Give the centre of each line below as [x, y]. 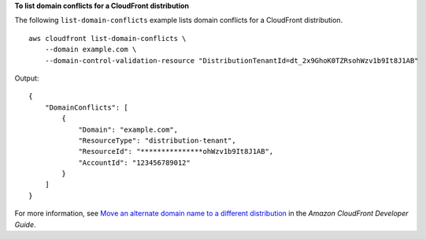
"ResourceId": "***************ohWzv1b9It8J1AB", [176, 151]
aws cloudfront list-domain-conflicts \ [107, 38]
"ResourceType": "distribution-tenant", [157, 140]
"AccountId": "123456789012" [134, 162]
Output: [27, 78]
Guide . [25, 224]
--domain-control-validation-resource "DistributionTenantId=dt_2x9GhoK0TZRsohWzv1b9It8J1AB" [232, 60]
